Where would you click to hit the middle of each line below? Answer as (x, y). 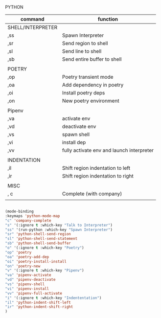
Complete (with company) (92, 194)
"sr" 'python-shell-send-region (38, 234)
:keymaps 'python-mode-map (33, 216)
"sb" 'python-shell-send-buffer (38, 243)
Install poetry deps (83, 93)
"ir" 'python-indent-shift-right (39, 307)
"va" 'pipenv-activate (28, 275)
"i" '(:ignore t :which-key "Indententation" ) (53, 298)
